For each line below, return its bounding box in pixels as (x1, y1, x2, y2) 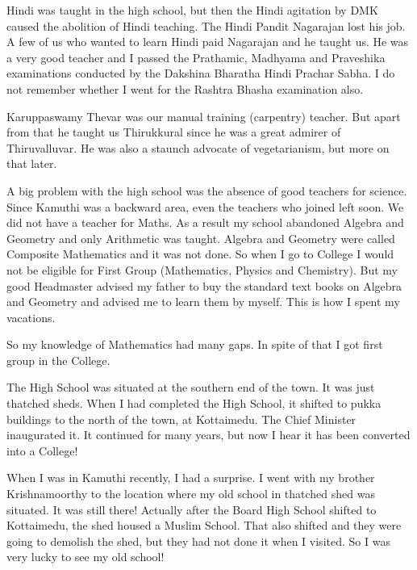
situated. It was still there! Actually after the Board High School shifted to (6, 501, 377, 518)
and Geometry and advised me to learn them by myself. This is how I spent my (6, 293, 400, 310)
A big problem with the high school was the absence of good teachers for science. (6, 182, 407, 199)
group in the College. (6, 351, 111, 368)
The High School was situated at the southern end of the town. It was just (6, 379, 375, 396)
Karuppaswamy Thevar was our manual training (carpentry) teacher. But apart (6, 107, 401, 124)
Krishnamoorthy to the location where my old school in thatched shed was (6, 485, 375, 502)
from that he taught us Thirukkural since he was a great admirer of (6, 124, 341, 140)
